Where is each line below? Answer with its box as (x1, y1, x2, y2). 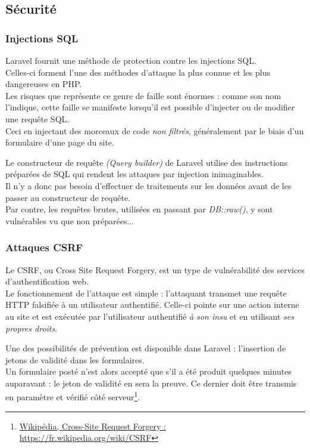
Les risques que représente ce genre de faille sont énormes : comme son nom (5, 89, 281, 101)
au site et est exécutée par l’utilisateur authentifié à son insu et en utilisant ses (5, 310, 294, 322)
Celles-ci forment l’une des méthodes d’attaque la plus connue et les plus (5, 66, 270, 78)
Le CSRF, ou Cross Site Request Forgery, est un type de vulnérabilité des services (5, 263, 305, 276)
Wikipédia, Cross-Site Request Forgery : (19, 419, 166, 432)
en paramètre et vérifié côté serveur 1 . (5, 389, 140, 403)
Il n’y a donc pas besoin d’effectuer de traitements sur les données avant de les (5, 179, 292, 191)
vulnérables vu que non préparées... (5, 214, 134, 227)
